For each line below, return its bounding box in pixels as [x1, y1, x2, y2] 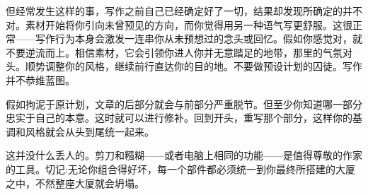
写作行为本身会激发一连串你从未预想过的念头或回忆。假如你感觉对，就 [35, 31, 362, 46]
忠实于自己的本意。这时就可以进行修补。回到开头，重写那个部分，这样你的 [6, 110, 352, 125]
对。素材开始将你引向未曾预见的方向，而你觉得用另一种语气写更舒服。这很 [6, 17, 352, 32]
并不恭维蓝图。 [6, 72, 75, 87]
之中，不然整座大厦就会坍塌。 [6, 175, 144, 190]
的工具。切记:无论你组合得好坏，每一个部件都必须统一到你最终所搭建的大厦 [6, 161, 355, 176]
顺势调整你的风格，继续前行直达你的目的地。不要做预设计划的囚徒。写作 [25, 59, 362, 73]
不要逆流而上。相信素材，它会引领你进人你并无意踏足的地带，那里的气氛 [6, 45, 343, 59]
